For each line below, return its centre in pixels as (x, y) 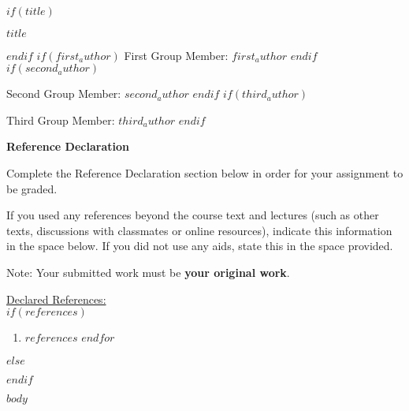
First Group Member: (176, 55)
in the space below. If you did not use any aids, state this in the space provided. (200, 246)
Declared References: (56, 299)
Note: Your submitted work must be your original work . (148, 272)
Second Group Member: (64, 93)
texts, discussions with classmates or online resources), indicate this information (199, 230)
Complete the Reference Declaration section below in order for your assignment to (205, 172)
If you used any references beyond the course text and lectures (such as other (193, 215)
